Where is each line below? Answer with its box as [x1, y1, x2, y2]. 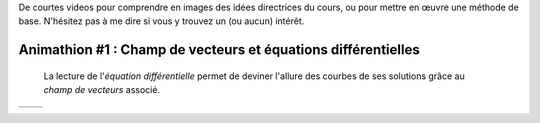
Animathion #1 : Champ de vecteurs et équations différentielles [18, 41, 420, 59]
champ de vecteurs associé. [43, 84, 160, 96]
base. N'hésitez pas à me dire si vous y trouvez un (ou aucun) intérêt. [18, 15, 305, 27]
